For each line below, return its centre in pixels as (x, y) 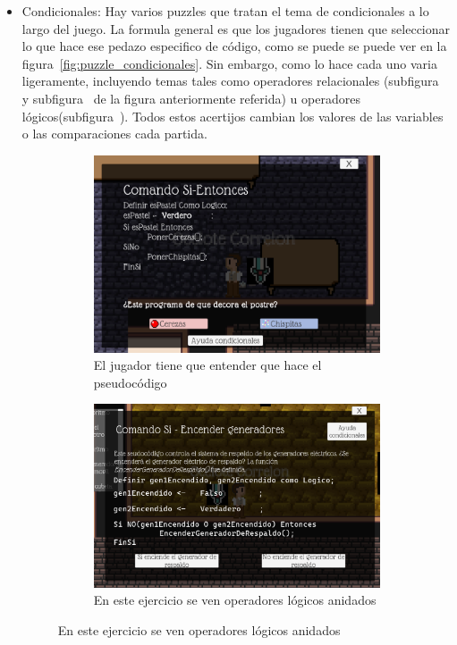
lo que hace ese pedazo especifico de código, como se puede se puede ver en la (234, 46)
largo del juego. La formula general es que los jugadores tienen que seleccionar (236, 28)
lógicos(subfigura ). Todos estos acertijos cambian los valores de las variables (233, 116)
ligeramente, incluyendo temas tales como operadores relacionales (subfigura (230, 81)
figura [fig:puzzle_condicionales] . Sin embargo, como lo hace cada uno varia (229, 63)
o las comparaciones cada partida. (114, 134)
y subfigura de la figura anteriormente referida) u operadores (191, 98)
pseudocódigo (130, 382)
